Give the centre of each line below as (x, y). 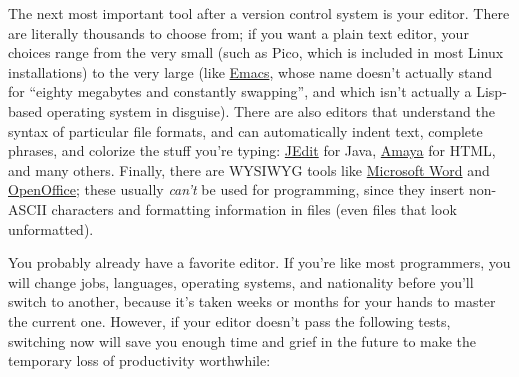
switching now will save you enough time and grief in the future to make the (242, 340)
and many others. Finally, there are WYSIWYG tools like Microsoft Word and (249, 169)
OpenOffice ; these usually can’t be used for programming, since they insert (236, 189)
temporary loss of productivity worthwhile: (139, 360)
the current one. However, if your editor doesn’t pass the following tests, (229, 320)
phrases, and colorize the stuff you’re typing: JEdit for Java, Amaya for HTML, (252, 150)
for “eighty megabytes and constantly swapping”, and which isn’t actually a (240, 91)
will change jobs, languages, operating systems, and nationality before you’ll (241, 281)
